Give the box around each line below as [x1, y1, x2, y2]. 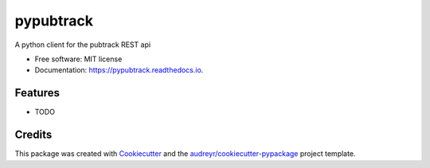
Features [14, 86, 60, 100]
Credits [14, 128, 53, 142]
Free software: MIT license [34, 54, 123, 64]
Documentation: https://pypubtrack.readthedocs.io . [34, 65, 204, 75]
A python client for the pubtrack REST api [14, 40, 151, 49]
